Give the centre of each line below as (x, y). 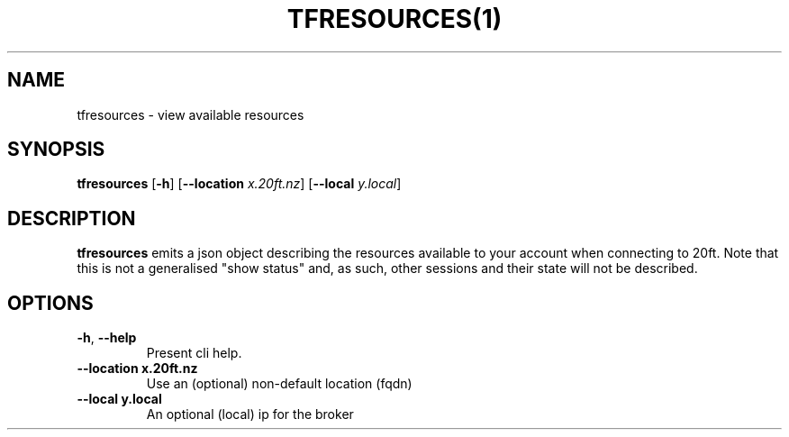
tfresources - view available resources (190, 114)
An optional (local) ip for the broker (250, 414)
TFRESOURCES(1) (394, 19)
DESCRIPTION (72, 218)
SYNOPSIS (56, 150)
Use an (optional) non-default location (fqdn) (279, 384)
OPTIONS (50, 303)
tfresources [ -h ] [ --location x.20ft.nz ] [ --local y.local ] (239, 184)
